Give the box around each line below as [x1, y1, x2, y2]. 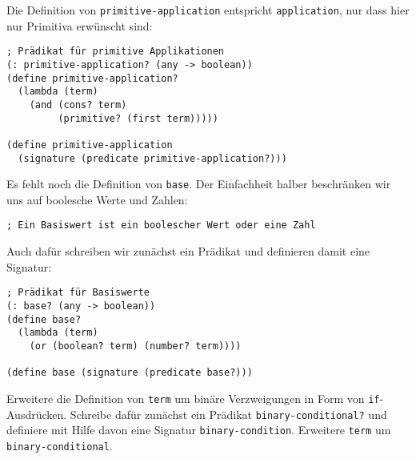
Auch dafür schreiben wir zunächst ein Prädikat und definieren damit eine [6, 243, 370, 260]
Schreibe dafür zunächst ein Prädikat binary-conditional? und [70, 405, 387, 422]
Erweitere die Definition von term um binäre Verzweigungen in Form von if [6, 389, 380, 406]
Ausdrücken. [6, 405, 67, 422]
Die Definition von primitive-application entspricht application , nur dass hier [6, 2, 410, 18]
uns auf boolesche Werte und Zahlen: [6, 191, 188, 207]
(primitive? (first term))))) [58, 112, 218, 124]
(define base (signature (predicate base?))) [6, 367, 253, 379]
